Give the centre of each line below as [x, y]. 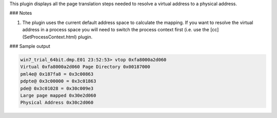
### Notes [21, 13]
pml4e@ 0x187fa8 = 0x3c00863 [57, 74]
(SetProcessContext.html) [50, 37]
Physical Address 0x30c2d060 [57, 103]
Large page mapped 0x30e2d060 [58, 95]
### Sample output [30, 46]
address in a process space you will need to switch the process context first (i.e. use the [116, 30]
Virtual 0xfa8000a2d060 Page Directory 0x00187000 [85, 67]
